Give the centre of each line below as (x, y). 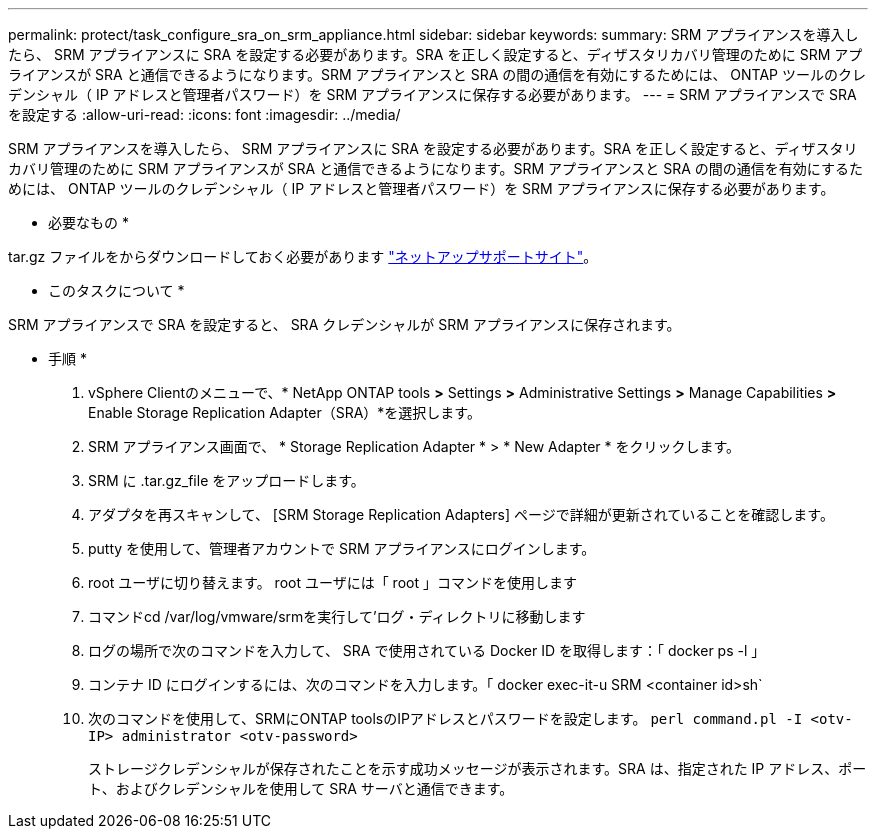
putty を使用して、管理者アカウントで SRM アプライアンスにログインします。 (342, 548)
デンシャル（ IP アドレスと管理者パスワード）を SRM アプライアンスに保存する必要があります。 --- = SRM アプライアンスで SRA (432, 94)
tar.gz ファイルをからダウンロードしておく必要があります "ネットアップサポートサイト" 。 (303, 256)
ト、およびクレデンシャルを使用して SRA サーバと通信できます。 (301, 788)
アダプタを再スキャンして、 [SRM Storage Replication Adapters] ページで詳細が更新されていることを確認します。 (461, 514)
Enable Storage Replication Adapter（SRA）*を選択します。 (284, 412)
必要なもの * (88, 222)
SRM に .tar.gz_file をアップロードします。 (226, 480)
